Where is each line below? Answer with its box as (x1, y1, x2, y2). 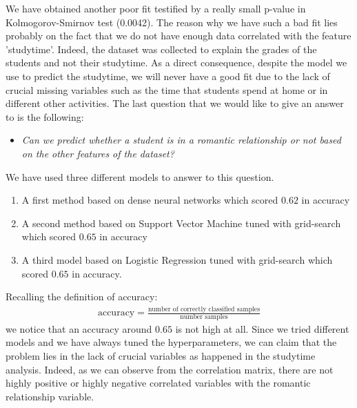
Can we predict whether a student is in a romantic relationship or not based (21, 133, 341, 147)
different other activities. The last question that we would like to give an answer (6, 96, 344, 110)
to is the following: (6, 109, 84, 124)
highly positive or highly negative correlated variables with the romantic (6, 376, 311, 390)
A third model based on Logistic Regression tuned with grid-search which (21, 252, 333, 266)
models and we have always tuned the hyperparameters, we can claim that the (6, 335, 337, 349)
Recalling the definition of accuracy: (6, 289, 158, 304)
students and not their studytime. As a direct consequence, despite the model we (6, 55, 347, 70)
